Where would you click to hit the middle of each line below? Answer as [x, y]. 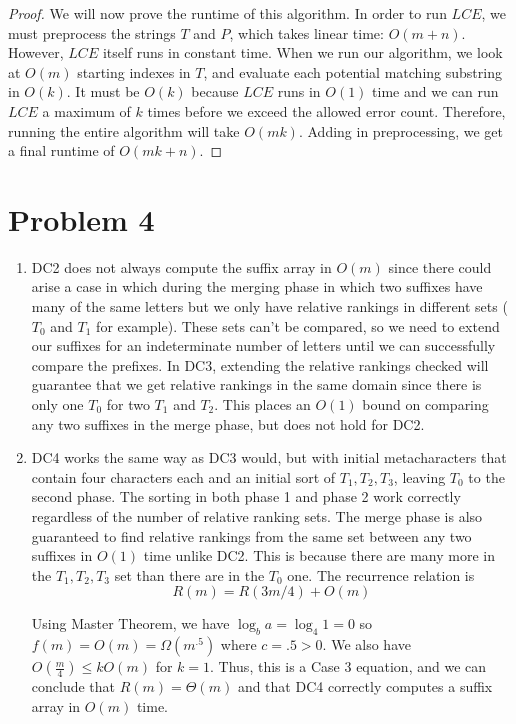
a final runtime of [61, 150]
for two [128, 404]
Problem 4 [81, 218]
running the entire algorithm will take [124, 130]
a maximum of [86, 110]
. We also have [366, 644]
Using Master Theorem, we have [130, 623]
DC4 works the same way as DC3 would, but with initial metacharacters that [269, 457]
